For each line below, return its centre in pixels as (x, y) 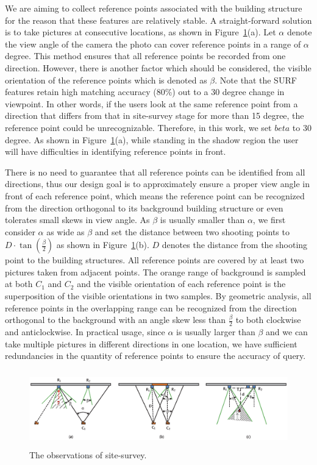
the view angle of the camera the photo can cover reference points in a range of (153, 44)
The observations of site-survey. (88, 455)
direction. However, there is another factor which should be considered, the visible (158, 67)
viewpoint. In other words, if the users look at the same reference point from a (151, 103)
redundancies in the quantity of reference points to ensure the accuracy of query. (155, 356)
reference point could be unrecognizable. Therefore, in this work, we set (138, 127)
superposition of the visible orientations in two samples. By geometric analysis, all (158, 296)
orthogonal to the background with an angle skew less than (115, 320)
